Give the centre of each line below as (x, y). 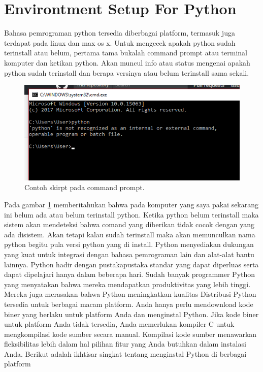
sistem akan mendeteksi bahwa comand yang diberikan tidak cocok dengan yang (129, 224)
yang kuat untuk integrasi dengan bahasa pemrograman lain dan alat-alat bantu (129, 254)
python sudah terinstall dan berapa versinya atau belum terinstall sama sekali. (127, 72)
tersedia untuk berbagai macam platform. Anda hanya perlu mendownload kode (129, 304)
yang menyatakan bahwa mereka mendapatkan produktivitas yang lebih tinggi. (127, 284)
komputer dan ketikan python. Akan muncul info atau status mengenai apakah (127, 62)
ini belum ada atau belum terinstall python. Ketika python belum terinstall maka (131, 214)
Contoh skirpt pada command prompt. (85, 187)
